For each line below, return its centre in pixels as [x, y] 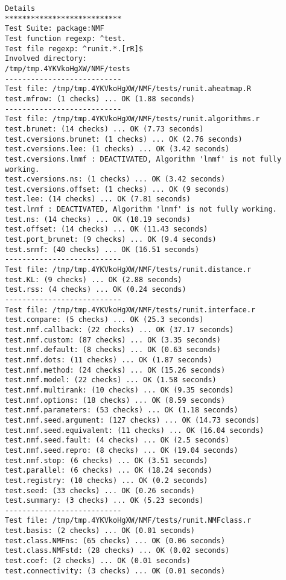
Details [20, 8]
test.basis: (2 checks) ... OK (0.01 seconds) [100, 531]
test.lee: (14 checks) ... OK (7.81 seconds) [98, 199]
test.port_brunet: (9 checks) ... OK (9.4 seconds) [111, 240]
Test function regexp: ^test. [65, 38]
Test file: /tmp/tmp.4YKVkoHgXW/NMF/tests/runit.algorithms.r [132, 119]
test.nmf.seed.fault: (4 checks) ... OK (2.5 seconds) [117, 440]
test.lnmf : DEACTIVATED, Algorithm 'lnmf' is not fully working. [141, 210]
